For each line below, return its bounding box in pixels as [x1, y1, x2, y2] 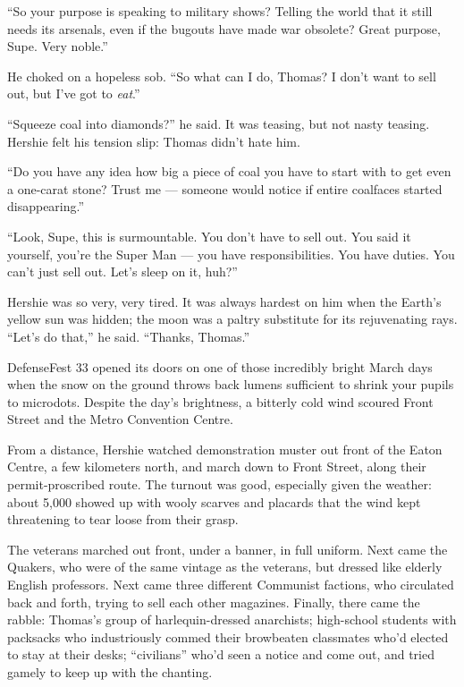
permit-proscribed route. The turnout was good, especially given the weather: [7, 475, 432, 494]
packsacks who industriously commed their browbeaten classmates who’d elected [7, 627, 449, 646]
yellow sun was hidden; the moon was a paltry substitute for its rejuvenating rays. [7, 310, 458, 328]
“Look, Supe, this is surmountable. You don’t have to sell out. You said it [7, 226, 411, 245]
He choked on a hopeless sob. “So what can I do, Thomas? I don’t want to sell [7, 66, 436, 85]
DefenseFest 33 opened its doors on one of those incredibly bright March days [7, 357, 433, 376]
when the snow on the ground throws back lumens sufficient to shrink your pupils [7, 375, 454, 394]
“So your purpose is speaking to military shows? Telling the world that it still [7, 2, 433, 20]
